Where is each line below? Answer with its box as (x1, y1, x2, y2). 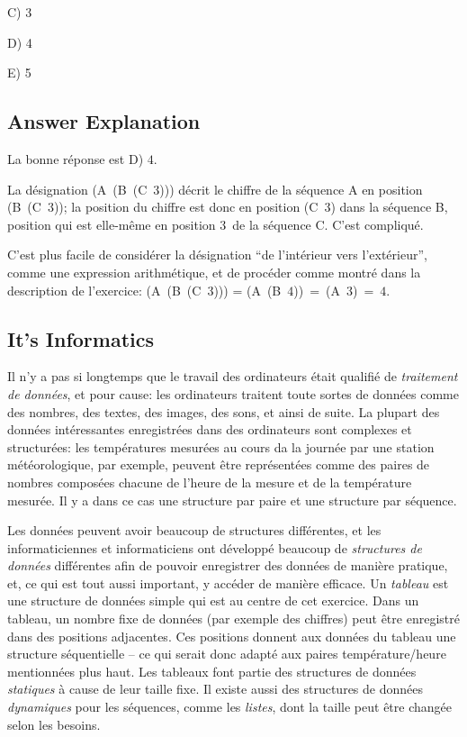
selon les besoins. (7, 714, 101, 733)
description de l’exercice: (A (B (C (7, 280, 202, 299)
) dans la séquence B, (330, 197, 448, 216)
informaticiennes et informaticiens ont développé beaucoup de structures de (7, 538, 422, 557)
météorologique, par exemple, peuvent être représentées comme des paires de (7, 455, 430, 474)
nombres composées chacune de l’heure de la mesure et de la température (7, 472, 412, 491)
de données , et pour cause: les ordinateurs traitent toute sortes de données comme (7, 384, 459, 403)
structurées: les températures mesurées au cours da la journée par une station (7, 437, 435, 456)
